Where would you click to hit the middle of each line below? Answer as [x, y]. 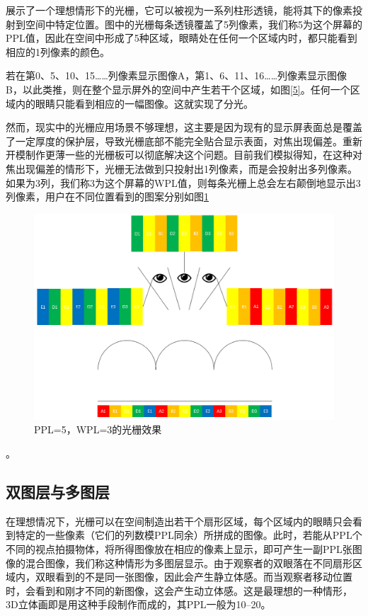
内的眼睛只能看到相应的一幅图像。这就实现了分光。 [134, 103]
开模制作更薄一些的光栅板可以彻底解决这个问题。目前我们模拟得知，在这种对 [184, 155]
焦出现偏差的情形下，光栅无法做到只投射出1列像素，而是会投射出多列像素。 [182, 168]
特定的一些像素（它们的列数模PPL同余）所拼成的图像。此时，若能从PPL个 [189, 535]
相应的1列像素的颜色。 [58, 51]
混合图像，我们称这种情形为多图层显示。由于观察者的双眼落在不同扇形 [189, 563]
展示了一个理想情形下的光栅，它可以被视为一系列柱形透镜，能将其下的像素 [179, 10]
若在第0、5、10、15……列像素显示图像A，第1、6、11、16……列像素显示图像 [177, 75]
